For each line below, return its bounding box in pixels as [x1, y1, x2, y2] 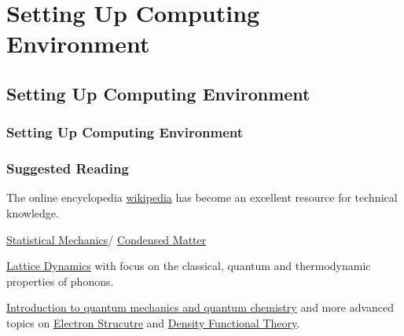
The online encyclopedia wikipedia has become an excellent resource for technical [6, 189, 398, 206]
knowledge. [6, 205, 59, 221]
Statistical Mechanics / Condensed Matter [6, 231, 207, 247]
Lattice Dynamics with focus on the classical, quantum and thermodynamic [6, 257, 371, 274]
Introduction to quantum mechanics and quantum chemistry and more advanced [6, 299, 395, 316]
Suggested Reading [6, 159, 129, 178]
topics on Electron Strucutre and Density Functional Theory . [6, 314, 300, 331]
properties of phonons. [6, 272, 114, 289]
